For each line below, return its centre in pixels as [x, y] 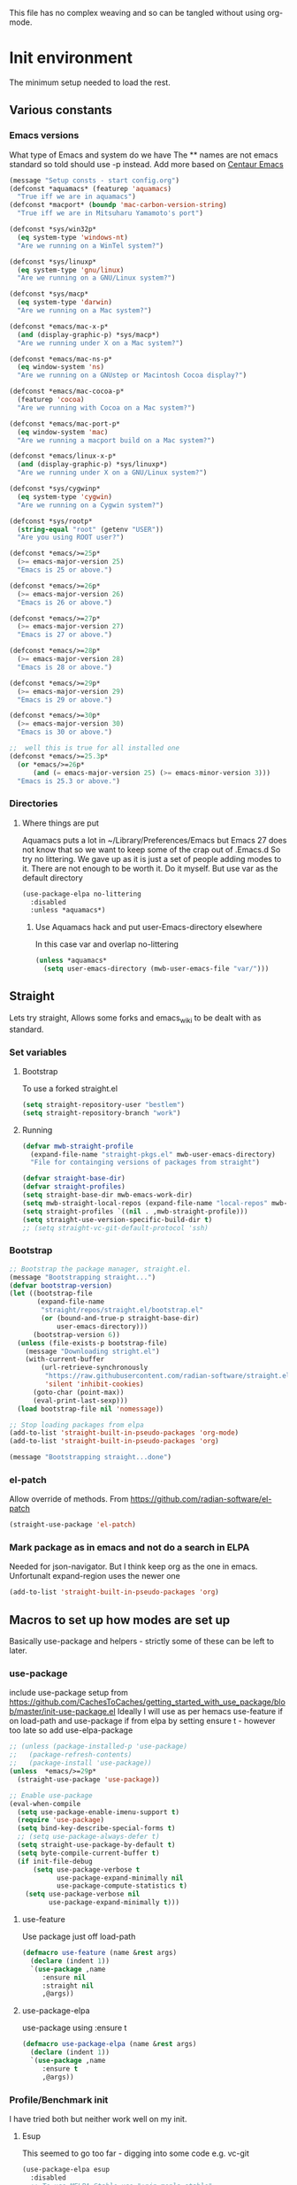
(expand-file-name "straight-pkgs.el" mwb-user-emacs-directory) [153, 1154]
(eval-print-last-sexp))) [80, 1400]
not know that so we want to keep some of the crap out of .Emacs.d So [151, 850]
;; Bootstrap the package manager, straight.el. [100, 1269]
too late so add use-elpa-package [71, 1730]
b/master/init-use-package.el [63, 1712]
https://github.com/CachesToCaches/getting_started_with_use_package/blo [147, 1702]
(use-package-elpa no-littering [81, 894]
